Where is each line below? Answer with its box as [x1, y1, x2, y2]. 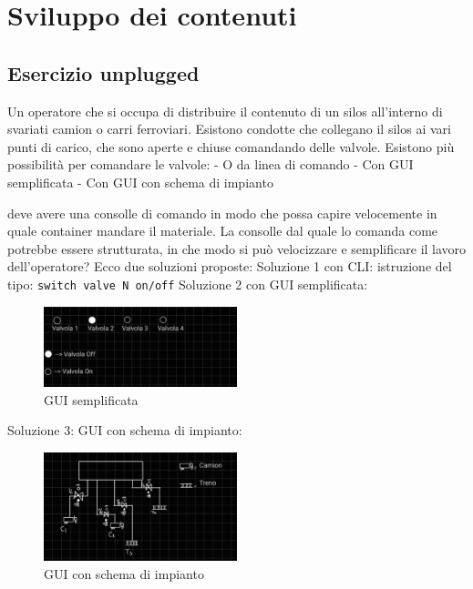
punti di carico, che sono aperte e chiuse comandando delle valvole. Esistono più [7, 137, 455, 156]
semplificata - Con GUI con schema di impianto [7, 172, 273, 191]
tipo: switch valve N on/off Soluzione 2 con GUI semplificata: [7, 274, 368, 293]
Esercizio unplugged [7, 58, 200, 86]
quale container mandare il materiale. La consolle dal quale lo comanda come [7, 221, 438, 240]
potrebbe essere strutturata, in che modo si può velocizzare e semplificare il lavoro [7, 239, 467, 258]
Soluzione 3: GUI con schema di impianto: [7, 421, 242, 440]
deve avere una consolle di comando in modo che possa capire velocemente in [7, 203, 437, 222]
